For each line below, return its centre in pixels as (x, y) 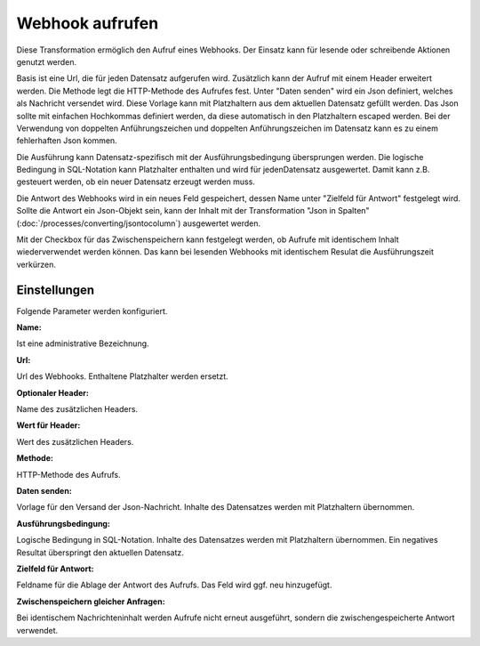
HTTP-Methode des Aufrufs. (68, 474)
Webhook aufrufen (88, 23)
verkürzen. (36, 264)
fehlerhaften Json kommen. (67, 141)
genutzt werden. (47, 61)
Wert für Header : (48, 425)
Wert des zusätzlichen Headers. (75, 441)
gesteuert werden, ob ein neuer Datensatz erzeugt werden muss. (136, 182)
